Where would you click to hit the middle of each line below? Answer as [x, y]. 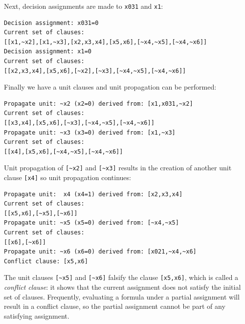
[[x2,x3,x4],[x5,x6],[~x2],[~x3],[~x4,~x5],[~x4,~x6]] [95, 71]
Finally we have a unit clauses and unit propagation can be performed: [110, 87]
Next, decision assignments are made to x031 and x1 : [84, 6]
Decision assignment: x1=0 [48, 52]
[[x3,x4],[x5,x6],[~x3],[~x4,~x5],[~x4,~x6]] [79, 123]
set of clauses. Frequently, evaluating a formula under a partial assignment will [122, 296]
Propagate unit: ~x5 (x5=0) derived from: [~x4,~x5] [91, 223]
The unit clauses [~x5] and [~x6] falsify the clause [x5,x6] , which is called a [121, 277]
